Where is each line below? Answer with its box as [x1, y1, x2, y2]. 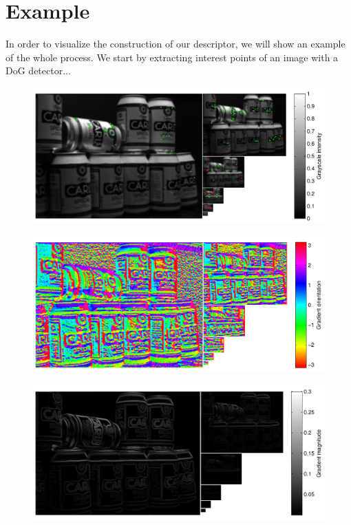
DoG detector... [6, 63, 71, 78]
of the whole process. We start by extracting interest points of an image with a [6, 50, 339, 64]
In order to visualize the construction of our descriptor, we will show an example [6, 36, 345, 51]
